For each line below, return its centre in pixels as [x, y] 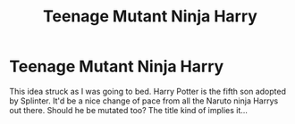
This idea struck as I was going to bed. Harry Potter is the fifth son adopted [148, 91]
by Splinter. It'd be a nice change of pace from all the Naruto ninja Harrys [144, 101]
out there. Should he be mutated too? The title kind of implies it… [129, 110]
